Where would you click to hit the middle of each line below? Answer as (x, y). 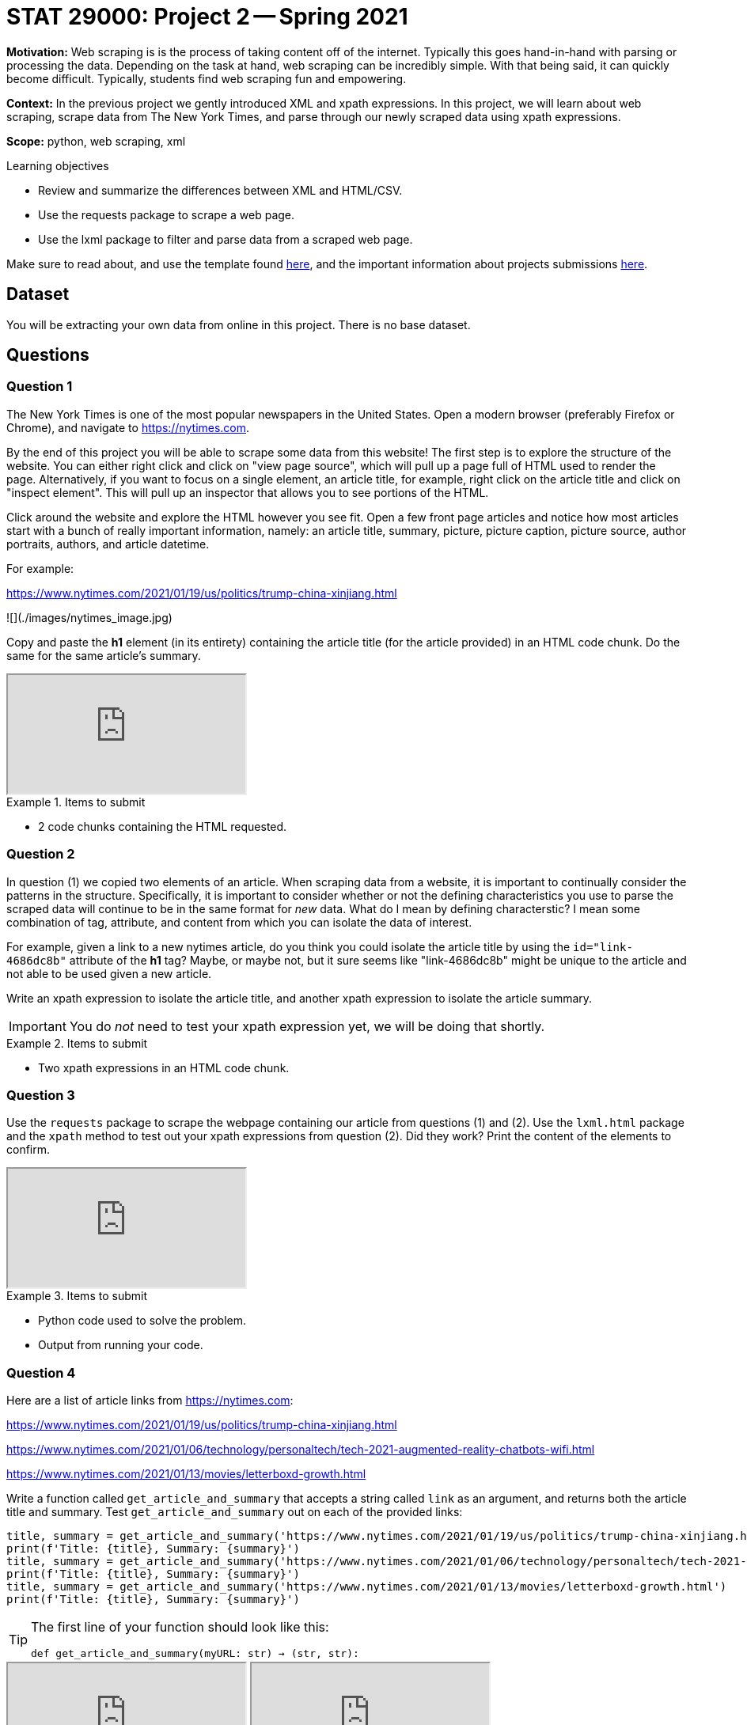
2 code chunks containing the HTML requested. (163, 826)
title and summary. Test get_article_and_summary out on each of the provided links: (235, 1512)
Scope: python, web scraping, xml (96, 141)
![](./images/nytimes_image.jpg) (89, 617)
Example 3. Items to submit (77, 1296)
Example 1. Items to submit (76, 802)
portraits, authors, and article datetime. (108, 544)
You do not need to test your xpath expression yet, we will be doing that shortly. (307, 1026)
